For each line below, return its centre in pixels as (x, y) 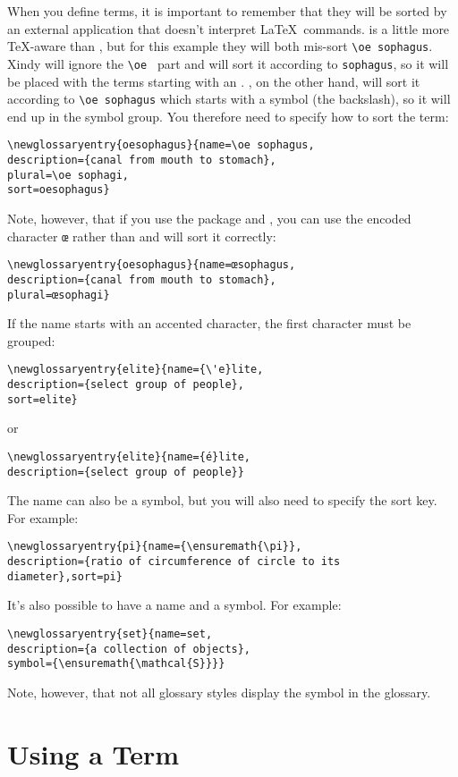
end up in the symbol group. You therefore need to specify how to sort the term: (228, 116)
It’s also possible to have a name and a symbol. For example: (174, 605)
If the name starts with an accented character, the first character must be (209, 323)
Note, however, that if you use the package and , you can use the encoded (209, 218)
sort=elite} (42, 399)
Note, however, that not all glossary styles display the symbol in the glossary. (219, 692)
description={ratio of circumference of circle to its (174, 562)
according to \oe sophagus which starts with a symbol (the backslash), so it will (229, 99)
